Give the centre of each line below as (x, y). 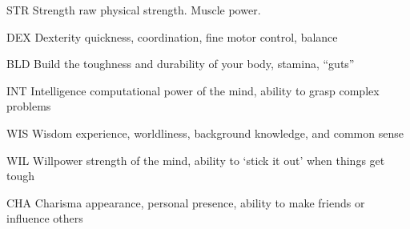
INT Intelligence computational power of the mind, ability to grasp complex (193, 90)
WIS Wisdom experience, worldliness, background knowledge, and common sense (205, 133)
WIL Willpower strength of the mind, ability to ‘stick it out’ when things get (196, 160)
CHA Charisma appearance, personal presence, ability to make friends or (186, 202)
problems (29, 106)
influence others (45, 218)
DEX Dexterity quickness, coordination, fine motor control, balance (172, 36)
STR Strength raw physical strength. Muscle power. (134, 10)
